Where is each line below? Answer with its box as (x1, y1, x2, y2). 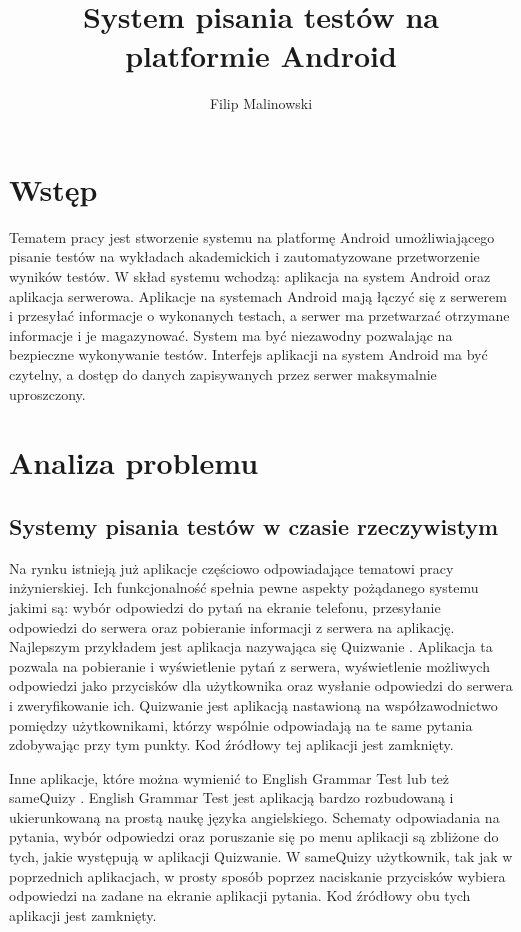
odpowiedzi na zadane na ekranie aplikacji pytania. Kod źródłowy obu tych (9, 885, 471, 906)
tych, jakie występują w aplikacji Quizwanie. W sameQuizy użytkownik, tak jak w (9, 846, 513, 867)
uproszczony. (9, 383, 86, 404)
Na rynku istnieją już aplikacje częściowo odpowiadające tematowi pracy (9, 557, 454, 578)
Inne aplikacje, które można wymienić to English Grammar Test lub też (9, 767, 449, 788)
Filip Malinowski (209, 93, 313, 114)
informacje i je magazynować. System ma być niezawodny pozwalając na (9, 324, 453, 345)
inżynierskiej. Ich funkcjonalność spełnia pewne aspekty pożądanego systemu (9, 577, 479, 598)
